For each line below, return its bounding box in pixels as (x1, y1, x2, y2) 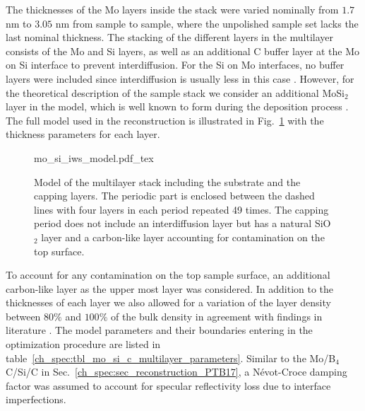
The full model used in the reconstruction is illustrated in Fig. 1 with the (6, 112, 324, 127)
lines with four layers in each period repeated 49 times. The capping (34, 202, 329, 216)
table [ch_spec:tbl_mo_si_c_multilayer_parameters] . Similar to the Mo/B (6, 350, 336, 365)
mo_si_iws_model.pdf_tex (34, 150, 154, 165)
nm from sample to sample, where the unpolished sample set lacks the (55, 16, 359, 30)
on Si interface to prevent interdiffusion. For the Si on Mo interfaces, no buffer (6, 57, 345, 72)
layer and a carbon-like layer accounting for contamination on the (41, 229, 325, 244)
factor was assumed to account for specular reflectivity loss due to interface (6, 378, 331, 393)
